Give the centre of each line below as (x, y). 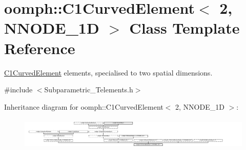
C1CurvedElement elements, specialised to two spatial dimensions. (108, 72)
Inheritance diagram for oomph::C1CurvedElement (84, 106)
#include (18, 90)
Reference (40, 48)
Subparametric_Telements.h (89, 90)
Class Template (184, 28)
